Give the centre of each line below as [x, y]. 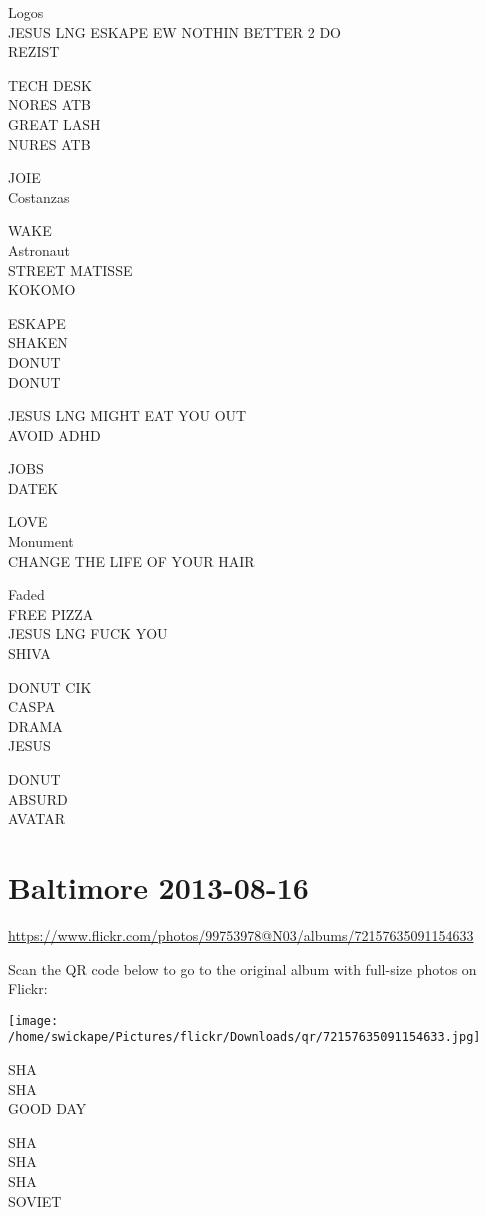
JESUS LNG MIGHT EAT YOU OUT [127, 415]
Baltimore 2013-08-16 [158, 886]
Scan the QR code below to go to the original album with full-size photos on [242, 968]
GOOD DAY [47, 1108]
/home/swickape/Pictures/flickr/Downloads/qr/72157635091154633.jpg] [244, 1037]
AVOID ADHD [54, 434]
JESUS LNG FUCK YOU [88, 633]
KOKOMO [42, 289]
